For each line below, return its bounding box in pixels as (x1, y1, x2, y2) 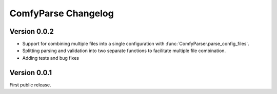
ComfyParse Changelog (9, 8, 114, 19)
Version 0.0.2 (9, 27, 54, 36)
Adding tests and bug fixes (22, 55, 80, 61)
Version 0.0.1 (9, 68, 52, 77)
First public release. (9, 82, 51, 88)
